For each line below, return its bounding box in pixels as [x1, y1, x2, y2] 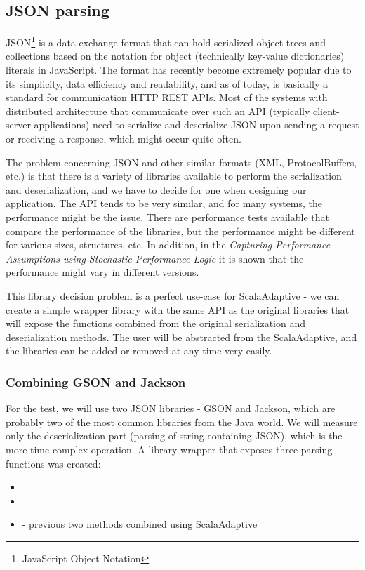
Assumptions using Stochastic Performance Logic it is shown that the [6, 251, 304, 265]
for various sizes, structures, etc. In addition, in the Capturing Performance [6, 237, 331, 252]
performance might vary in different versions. [6, 265, 199, 279]
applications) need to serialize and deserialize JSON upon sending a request [34, 117, 359, 132]
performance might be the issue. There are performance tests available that [6, 209, 329, 224]
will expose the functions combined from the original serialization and [6, 316, 305, 331]
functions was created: [6, 456, 101, 470]
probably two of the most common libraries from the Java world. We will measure [6, 414, 358, 429]
